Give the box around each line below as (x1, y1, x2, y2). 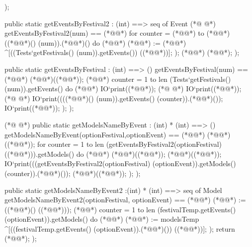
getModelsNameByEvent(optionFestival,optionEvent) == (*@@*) (4, 129, 205, 139)
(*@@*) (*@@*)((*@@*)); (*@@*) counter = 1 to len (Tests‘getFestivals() (4, 73, 231, 84)
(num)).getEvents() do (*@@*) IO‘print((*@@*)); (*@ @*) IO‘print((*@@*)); (4, 83, 242, 94)
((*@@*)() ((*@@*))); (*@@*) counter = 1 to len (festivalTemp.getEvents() (4, 204, 236, 214)
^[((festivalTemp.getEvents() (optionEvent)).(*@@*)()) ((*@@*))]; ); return (4, 223, 235, 234)
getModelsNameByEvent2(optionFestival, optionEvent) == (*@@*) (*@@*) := (4, 194, 246, 205)
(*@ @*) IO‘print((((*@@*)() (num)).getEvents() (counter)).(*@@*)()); (4, 93, 223, 103)
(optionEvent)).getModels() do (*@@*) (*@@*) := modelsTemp (4, 214, 199, 224)
